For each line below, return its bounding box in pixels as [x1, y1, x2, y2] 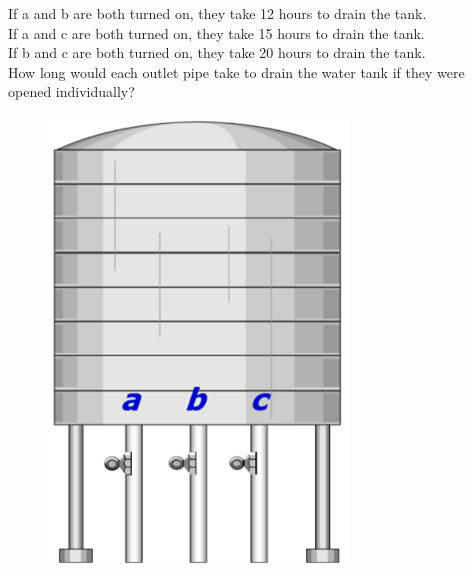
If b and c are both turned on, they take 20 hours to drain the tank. [8, 42, 426, 63]
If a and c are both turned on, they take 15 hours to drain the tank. [8, 22, 425, 43]
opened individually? [8, 81, 135, 102]
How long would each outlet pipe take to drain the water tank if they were [8, 61, 465, 82]
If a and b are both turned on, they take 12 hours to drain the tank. [8, 3, 427, 23]
